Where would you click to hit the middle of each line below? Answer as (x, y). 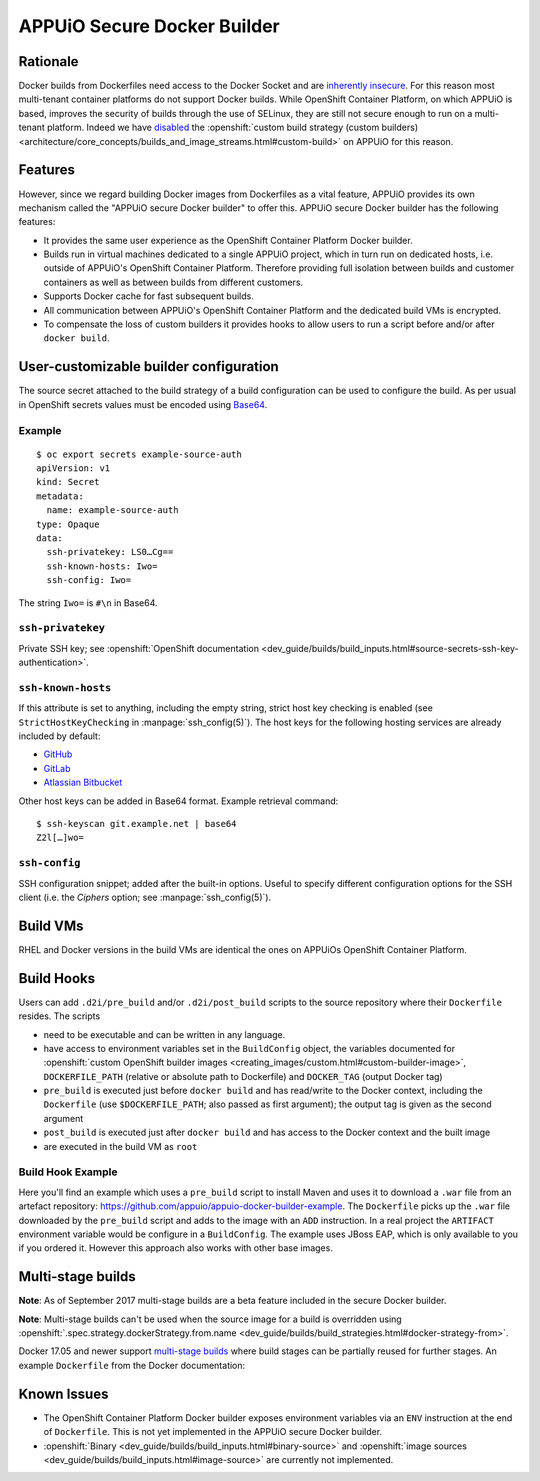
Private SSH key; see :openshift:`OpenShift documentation (139, 648)
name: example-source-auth (112, 510)
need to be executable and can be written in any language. (164, 1034)
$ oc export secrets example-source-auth (139, 454)
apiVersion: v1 (73, 468)
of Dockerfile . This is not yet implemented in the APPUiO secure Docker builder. (213, 1432)
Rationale (48, 61)
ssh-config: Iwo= (89, 580)
